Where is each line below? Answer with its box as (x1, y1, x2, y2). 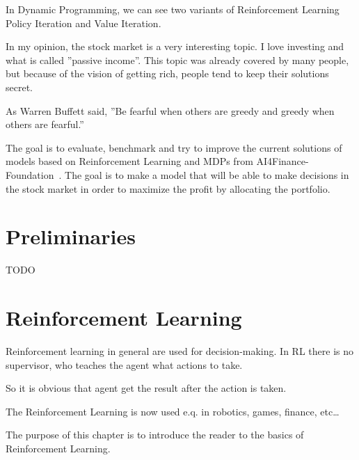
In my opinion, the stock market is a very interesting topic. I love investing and (6, 39, 344, 54)
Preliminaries (6, 222, 136, 251)
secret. (6, 79, 33, 94)
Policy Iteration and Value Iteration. (6, 15, 161, 30)
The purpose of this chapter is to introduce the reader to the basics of (6, 427, 304, 442)
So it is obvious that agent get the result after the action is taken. (6, 381, 287, 395)
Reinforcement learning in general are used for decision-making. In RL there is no (6, 343, 353, 358)
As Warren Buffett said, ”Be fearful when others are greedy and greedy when (6, 103, 335, 118)
